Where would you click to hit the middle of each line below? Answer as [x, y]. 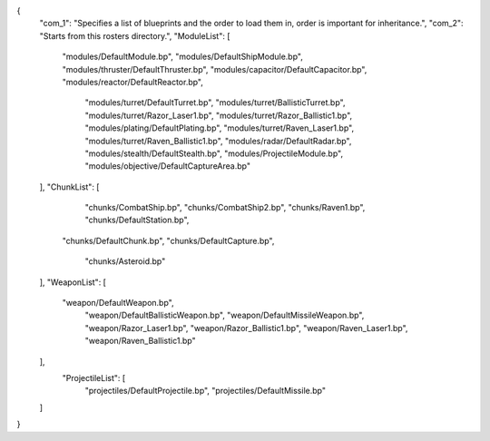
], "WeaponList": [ [73, 282]
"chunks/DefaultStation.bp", [137, 220]
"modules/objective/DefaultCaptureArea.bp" [168, 166]
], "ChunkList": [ [69, 187]
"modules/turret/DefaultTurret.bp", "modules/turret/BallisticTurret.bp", [215, 103]
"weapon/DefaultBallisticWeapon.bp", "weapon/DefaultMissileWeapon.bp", [225, 315]
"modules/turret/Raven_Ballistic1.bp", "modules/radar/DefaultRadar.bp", [218, 141]
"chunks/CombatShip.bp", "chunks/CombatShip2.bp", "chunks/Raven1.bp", [225, 208]
